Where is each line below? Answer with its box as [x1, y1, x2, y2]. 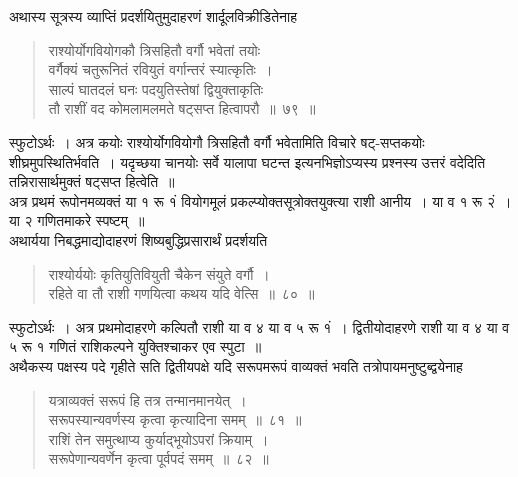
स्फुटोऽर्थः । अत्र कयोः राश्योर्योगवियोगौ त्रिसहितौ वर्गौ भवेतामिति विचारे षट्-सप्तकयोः [9, 131, 425, 152]
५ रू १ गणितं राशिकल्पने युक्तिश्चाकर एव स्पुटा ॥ [9, 336, 262, 357]
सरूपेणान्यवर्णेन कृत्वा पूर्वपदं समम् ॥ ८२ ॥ [48, 448, 269, 469]
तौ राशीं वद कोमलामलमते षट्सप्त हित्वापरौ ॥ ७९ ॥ [48, 98, 316, 119]
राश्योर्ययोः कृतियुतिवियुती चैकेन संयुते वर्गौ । [48, 263, 270, 284]
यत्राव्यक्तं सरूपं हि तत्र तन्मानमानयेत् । [48, 389, 247, 410]
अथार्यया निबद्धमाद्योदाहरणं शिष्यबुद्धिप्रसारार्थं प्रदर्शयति [9, 229, 268, 250]
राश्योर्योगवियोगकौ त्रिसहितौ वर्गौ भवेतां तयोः [48, 39, 261, 60]
